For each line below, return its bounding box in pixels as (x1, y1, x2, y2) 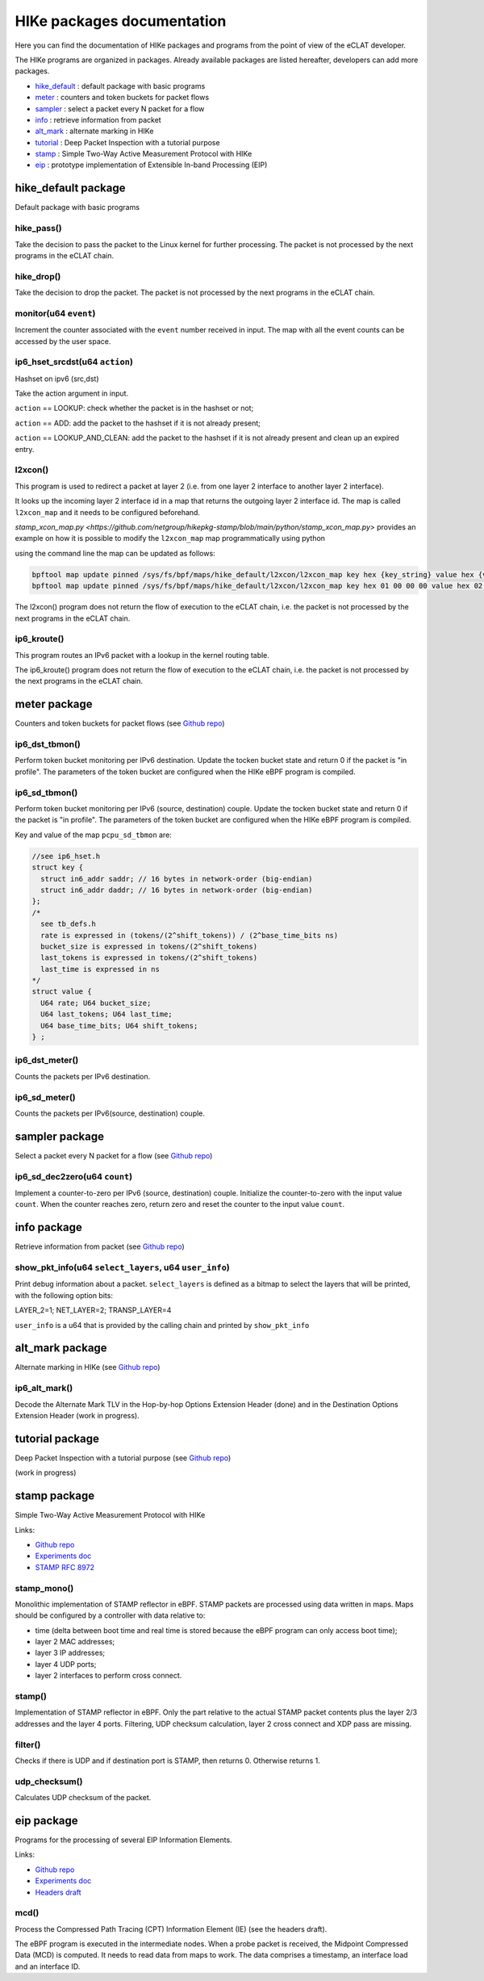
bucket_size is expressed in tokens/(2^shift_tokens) (40, 941, 258, 951)
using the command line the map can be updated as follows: (15, 548, 215, 558)
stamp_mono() (15, 1582, 74, 1594)
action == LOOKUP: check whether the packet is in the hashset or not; (15, 404, 254, 413)
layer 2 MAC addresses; (35, 1637, 115, 1647)
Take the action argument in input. (15, 388, 129, 399)
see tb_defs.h (40, 919, 97, 928)
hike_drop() (15, 270, 61, 282)
